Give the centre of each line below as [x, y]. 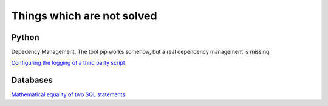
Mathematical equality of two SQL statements [68, 94]
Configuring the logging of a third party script [68, 63]
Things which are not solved [84, 16]
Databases [32, 80]
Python [25, 37]
